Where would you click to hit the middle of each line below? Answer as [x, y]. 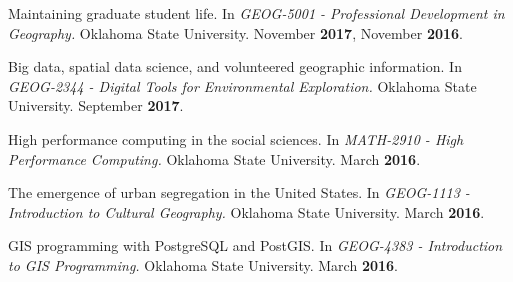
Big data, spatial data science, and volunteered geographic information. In [235, 66]
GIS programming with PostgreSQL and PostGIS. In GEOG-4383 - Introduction [255, 245]
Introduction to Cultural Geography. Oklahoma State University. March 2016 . [246, 211]
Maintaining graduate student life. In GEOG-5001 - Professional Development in [256, 13]
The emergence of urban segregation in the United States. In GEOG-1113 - [239, 192]
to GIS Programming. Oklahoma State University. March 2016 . [203, 264]
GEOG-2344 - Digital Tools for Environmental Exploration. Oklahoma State [242, 85]
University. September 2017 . [96, 105]
